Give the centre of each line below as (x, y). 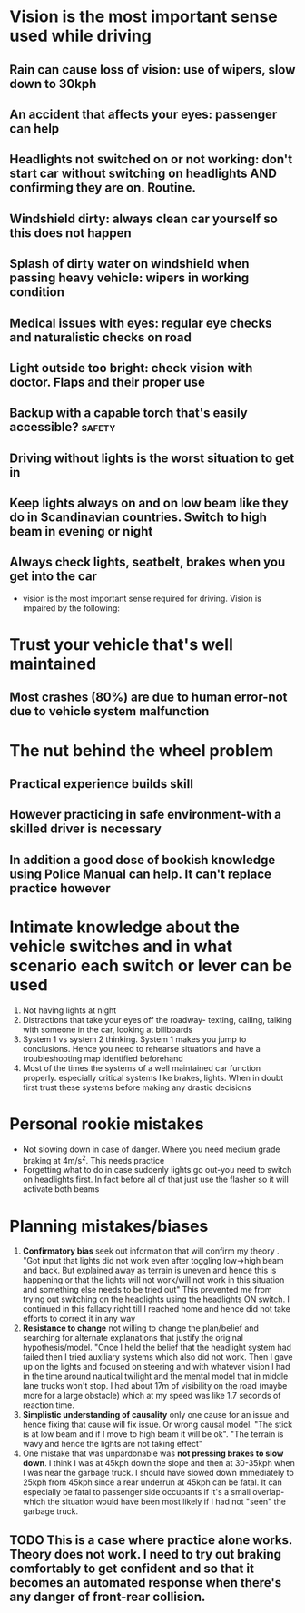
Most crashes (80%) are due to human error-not (148, 698)
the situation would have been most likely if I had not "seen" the (167, 1502)
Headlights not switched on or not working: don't (151, 159)
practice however (60, 888)
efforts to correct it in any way (79, 1319)
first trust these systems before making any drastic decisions (137, 1087)
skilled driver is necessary (85, 829)
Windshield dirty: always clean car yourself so (144, 218)
